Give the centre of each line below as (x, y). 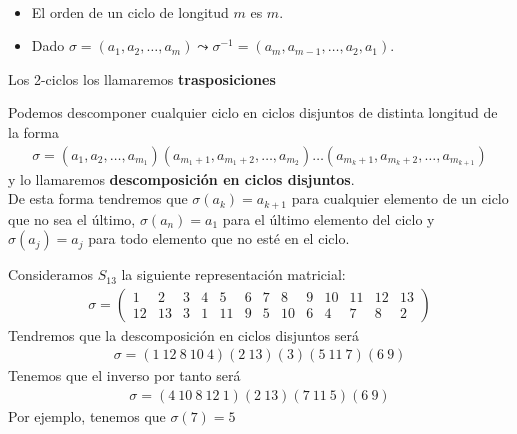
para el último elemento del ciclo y (328, 218)
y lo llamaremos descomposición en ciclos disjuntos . (181, 178)
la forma (33, 131)
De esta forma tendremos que (98, 198)
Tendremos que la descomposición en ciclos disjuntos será (183, 334)
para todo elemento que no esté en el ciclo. (219, 238)
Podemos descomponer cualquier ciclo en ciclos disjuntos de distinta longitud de (253, 112)
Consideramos (50, 274)
